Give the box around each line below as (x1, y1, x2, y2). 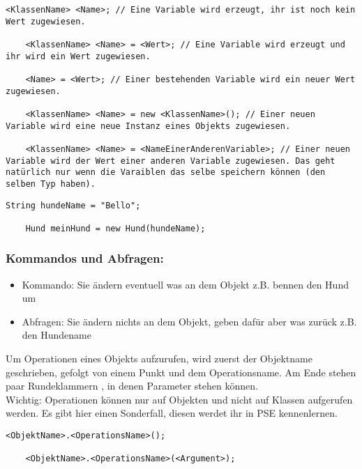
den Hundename (22, 328, 91, 342)
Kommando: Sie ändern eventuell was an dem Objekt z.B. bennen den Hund (22, 277, 349, 291)
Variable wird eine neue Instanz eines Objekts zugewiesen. (6, 121, 291, 131)
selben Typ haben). (6, 178, 96, 189)
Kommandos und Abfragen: (6, 249, 164, 267)
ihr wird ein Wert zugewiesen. (6, 51, 151, 61)
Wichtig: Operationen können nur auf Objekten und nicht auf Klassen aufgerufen (6, 392, 353, 406)
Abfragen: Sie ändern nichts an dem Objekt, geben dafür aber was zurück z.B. (22, 314, 357, 328)
